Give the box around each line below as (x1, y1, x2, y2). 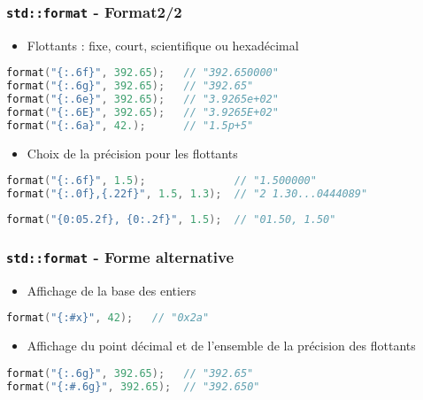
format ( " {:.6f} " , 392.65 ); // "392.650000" (6, 66, 279, 80)
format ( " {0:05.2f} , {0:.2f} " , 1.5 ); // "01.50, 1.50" (6, 213, 336, 227)
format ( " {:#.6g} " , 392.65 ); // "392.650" (6, 380, 260, 393)
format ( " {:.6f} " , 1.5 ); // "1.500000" (6, 174, 317, 188)
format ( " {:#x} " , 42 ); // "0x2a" (6, 312, 210, 325)
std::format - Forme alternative (6, 245, 235, 267)
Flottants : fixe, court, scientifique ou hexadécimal (27, 35, 299, 54)
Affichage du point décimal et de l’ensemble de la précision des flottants (27, 336, 416, 355)
